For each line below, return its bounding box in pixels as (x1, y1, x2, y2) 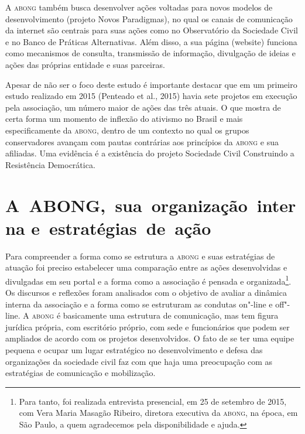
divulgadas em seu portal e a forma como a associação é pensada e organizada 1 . (5, 273, 292, 287)
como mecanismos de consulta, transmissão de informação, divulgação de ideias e (5, 47, 296, 59)
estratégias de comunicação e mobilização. (5, 367, 156, 379)
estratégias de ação (49, 216, 211, 240)
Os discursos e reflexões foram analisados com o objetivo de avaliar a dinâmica (5, 286, 287, 299)
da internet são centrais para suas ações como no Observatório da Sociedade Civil (5, 24, 298, 36)
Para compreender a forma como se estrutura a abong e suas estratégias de (5, 250, 275, 262)
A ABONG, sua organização (5, 193, 248, 217)
